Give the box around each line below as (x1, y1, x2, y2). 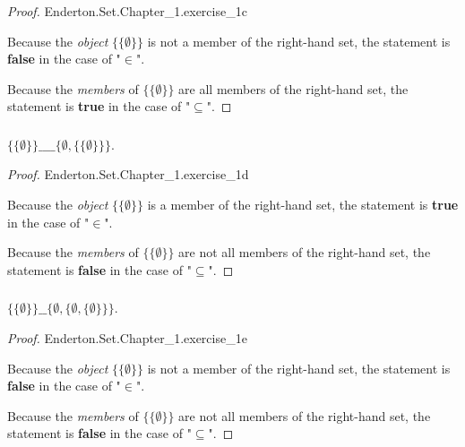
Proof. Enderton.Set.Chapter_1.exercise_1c (7, 2, 247, 20)
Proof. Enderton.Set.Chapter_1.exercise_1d (7, 165, 249, 184)
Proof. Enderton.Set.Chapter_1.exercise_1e (7, 328, 247, 347)
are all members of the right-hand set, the (178, 79, 409, 98)
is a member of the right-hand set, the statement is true (147, 195, 459, 214)
